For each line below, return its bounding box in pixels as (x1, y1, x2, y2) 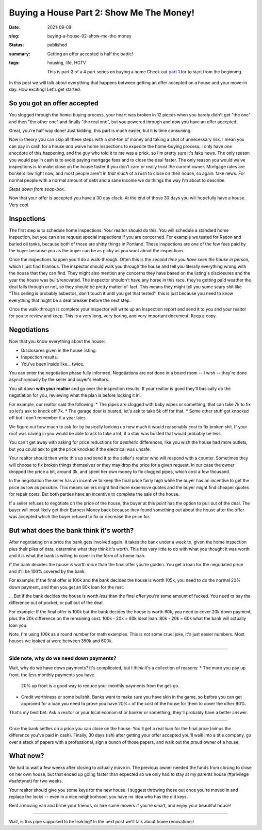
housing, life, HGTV (47, 60, 86, 65)
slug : (9, 33, 19, 39)
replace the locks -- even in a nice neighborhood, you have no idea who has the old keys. (9, 794, 188, 800)
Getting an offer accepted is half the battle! (47, 51, 133, 57)
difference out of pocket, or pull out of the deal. (9, 600, 104, 606)
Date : (9, 24, 20, 30)
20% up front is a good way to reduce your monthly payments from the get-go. (21, 683, 180, 689)
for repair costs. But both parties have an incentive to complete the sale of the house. (9, 491, 180, 497)
